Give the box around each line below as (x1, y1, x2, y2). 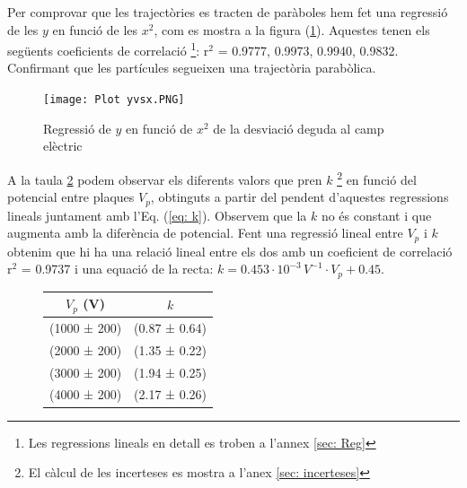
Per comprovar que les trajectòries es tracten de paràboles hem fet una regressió (7, 3, 448, 21)
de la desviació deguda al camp (213, 118, 384, 137)
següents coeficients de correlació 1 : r (7, 39, 209, 59)
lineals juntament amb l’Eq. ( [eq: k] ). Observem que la (7, 205, 307, 224)
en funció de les (52, 20, 138, 39)
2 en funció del (337, 167, 417, 188)
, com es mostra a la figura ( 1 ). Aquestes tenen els (154, 20, 430, 39)
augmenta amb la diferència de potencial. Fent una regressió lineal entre (7, 223, 403, 242)
